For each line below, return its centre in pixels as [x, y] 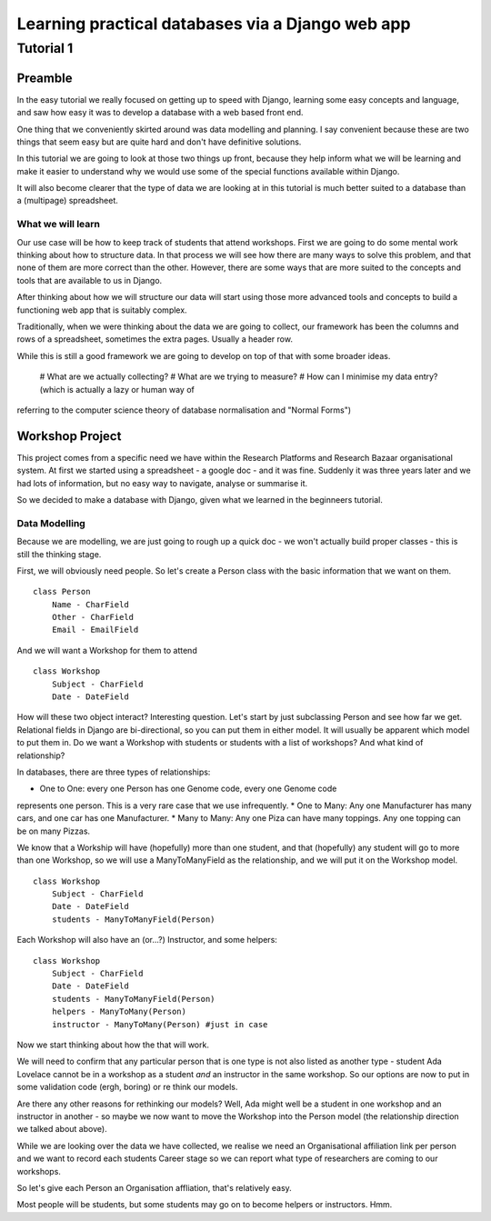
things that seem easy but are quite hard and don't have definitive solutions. [159, 142]
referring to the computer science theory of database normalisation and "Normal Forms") [184, 410]
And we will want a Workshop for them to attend [107, 650]
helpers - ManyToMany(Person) [119, 1012]
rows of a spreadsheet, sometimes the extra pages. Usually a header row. [155, 339]
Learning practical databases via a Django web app [214, 24]
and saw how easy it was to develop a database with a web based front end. [160, 113]
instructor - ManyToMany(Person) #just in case [160, 1024]
